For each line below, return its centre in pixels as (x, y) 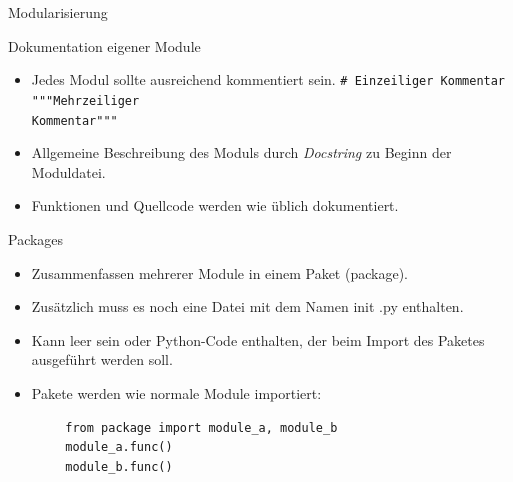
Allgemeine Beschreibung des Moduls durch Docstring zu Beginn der (241, 152)
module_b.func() (119, 466)
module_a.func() (119, 447)
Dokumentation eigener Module (104, 45)
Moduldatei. (68, 171)
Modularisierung (58, 12)
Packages (36, 238)
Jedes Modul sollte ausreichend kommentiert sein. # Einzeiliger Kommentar (268, 79)
